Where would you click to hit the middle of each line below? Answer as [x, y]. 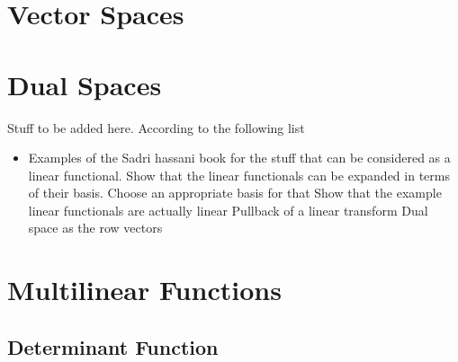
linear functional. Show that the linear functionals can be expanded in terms [239, 175]
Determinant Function [113, 346]
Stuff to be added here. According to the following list [156, 127]
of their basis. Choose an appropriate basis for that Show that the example [235, 193]
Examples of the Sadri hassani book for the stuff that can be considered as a [239, 158]
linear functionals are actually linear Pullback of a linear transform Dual [228, 210]
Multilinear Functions [144, 290]
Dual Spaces [85, 84]
